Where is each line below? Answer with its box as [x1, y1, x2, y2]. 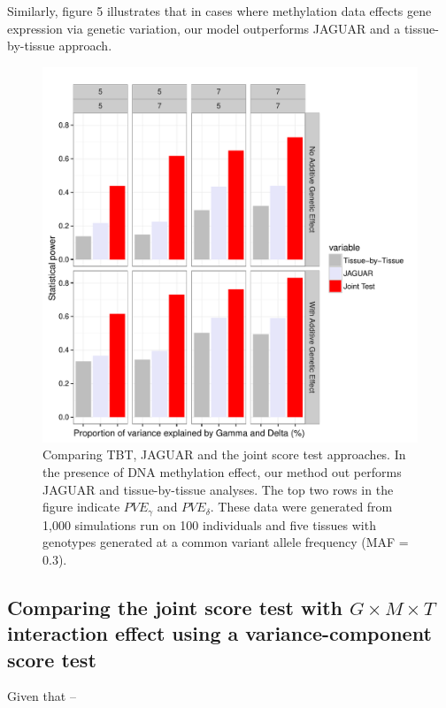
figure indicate [42, 497, 120, 516]
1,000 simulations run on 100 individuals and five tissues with [42, 515, 376, 534]
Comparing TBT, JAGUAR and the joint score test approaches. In [42, 445, 406, 464]
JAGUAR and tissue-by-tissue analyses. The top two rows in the [42, 480, 394, 498]
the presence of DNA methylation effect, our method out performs [42, 462, 402, 481]
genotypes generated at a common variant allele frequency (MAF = [42, 533, 409, 551]
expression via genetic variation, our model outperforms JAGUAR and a [7, 19, 401, 37]
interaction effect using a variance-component [7, 619, 432, 647]
